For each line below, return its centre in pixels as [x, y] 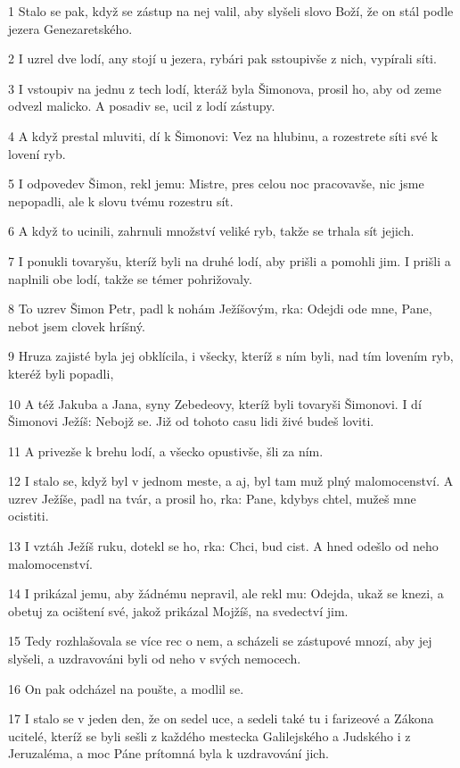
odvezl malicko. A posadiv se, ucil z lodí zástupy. [142, 106]
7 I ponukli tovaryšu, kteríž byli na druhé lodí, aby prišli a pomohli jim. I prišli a [230, 260]
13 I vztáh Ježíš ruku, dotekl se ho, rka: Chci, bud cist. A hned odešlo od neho [223, 546]
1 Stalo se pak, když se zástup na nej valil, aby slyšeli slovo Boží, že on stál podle [231, 11]
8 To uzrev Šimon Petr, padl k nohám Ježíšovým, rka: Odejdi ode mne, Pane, [220, 309]
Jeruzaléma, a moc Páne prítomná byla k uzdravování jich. [168, 753]
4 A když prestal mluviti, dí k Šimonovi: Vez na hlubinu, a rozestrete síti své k [223, 135]
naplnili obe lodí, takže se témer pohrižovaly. [130, 278]
